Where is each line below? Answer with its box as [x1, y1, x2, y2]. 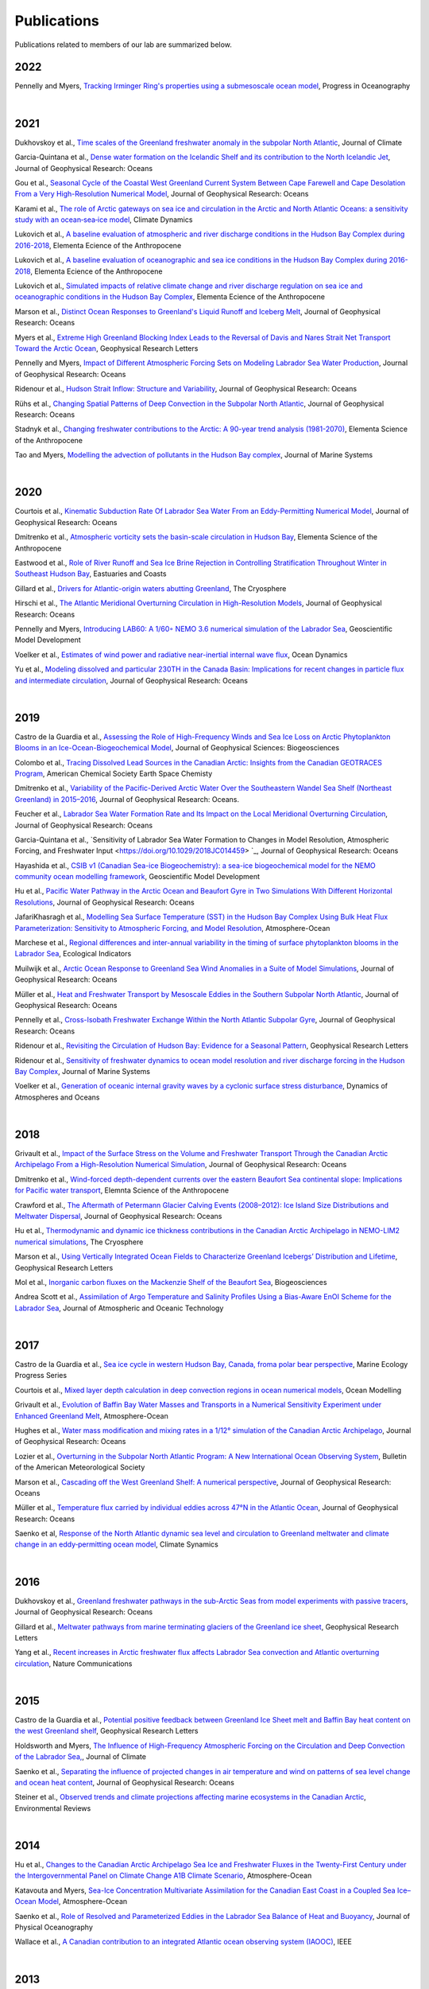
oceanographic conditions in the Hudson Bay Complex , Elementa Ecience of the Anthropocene [14, 292, 326, 302]
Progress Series [14, 1371, 68, 1380]
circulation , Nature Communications [14, 1659, 133, 1668]
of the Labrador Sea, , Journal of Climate [14, 1752, 147, 1761]
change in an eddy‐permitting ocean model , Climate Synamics [14, 1539, 218, 1549]
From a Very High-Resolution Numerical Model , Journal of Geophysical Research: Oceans [14, 189, 309, 199]
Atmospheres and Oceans [14, 1092, 100, 1102]
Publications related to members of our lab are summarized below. [14, 40, 232, 49]
